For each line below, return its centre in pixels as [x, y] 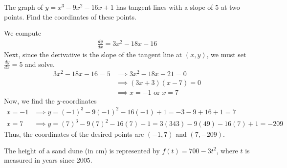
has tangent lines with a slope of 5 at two [178, 7]
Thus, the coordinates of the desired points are [74, 134]
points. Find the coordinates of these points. [70, 16]
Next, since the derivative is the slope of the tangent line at [93, 54]
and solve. [40, 64]
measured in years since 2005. [48, 160]
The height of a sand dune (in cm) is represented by [82, 150]
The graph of [23, 7]
